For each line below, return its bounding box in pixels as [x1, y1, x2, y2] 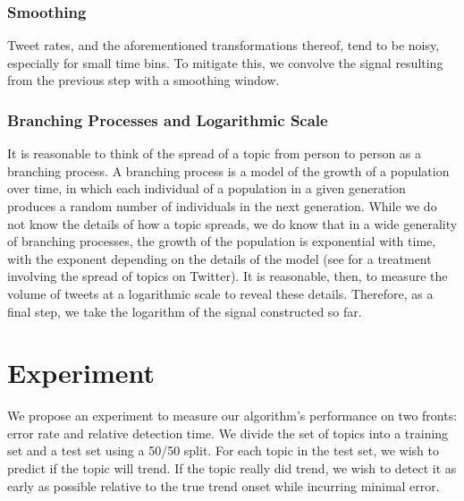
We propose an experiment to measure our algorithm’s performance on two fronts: [7, 406, 458, 425]
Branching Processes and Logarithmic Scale [7, 108, 328, 131]
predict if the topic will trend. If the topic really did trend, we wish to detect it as [7, 459, 457, 478]
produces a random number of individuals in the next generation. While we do [7, 197, 437, 215]
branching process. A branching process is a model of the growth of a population [7, 161, 450, 180]
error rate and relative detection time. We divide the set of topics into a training [7, 423, 449, 442]
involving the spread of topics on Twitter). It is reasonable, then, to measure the [7, 267, 448, 285]
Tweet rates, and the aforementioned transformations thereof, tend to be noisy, [7, 36, 440, 55]
